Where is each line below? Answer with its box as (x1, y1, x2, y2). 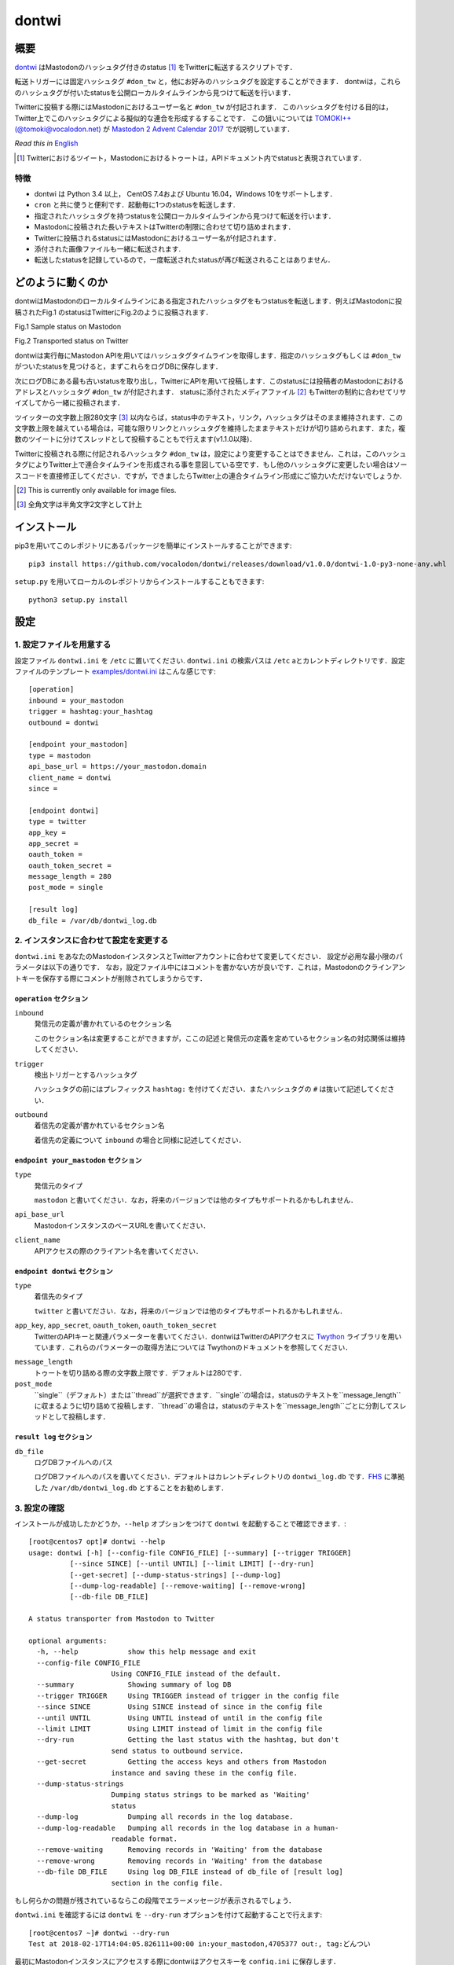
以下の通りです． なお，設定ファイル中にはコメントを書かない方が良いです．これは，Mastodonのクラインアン (48, 963, 406, 972)
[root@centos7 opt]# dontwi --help (28, 1537, 166, 1546)
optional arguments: (28, 1636, 108, 1645)
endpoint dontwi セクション (14, 1266, 113, 1276)
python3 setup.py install (28, 595, 129, 604)
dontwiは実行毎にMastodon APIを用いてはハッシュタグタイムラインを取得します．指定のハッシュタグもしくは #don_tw (14, 351, 401, 360)
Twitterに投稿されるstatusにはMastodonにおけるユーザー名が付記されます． (34, 233, 280, 243)
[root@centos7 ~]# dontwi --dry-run (28, 1928, 170, 1937)
